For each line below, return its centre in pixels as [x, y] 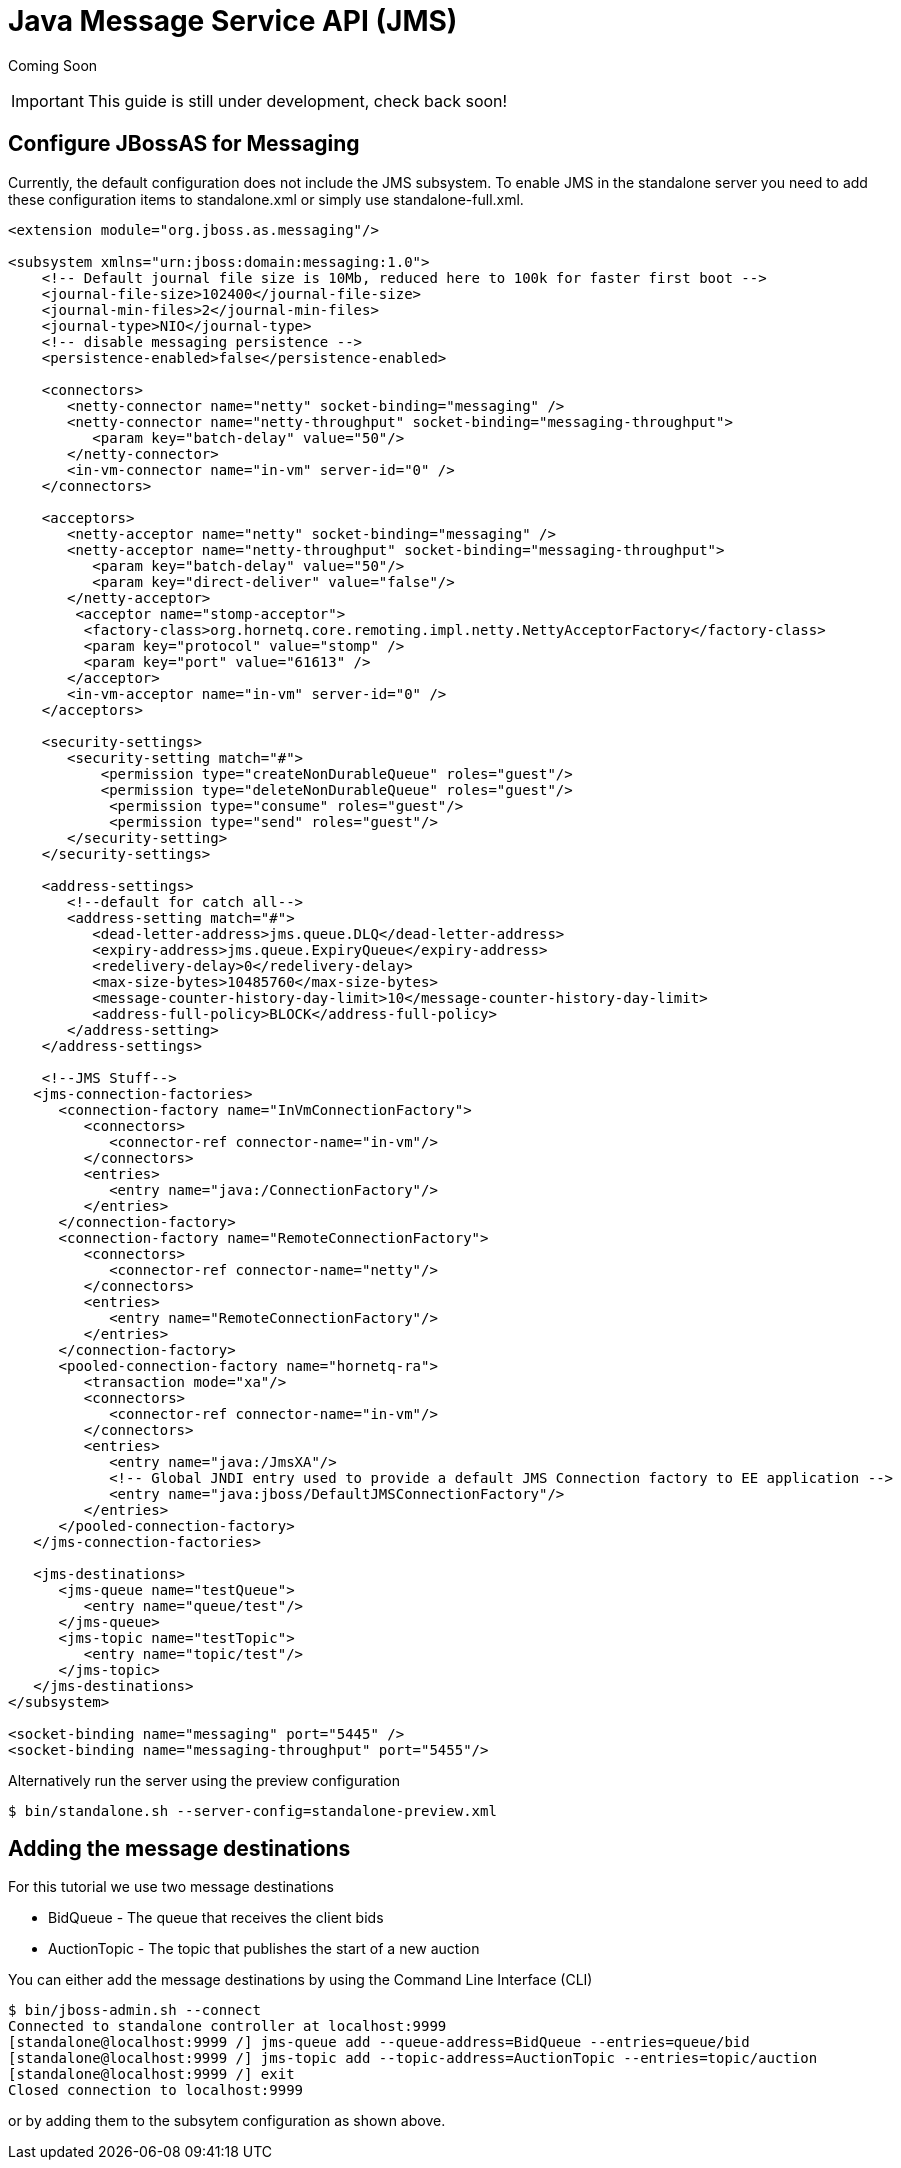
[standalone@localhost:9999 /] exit [151, 2074]
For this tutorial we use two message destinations [171, 1887]
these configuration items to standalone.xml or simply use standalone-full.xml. [266, 199]
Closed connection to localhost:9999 [156, 2090]
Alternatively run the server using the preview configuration [204, 1780]
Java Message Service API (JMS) [233, 21]
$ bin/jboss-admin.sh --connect [134, 2010]
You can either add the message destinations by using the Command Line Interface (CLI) [300, 1980]
